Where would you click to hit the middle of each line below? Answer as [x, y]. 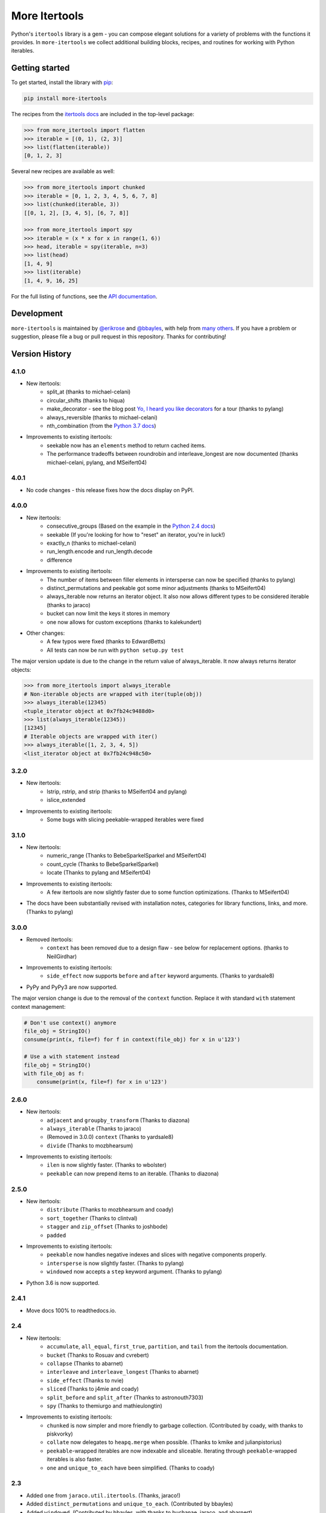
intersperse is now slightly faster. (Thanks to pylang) [115, 1263]
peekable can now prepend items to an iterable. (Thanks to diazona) [133, 1173]
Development [37, 314]
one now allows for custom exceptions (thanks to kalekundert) [124, 622]
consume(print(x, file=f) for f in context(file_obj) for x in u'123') [132, 1040]
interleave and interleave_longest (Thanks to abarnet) [123, 1372]
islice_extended [66, 800]
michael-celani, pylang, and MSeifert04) [97, 462]
